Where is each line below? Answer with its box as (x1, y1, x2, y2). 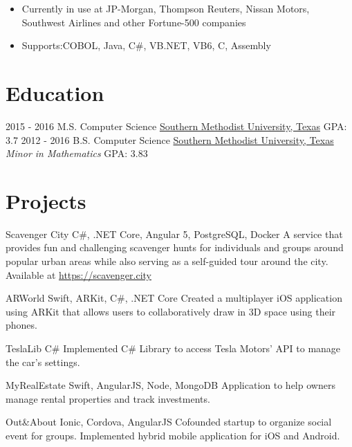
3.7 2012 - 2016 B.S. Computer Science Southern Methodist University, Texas (6, 132, 334, 147)
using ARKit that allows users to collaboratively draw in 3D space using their (6, 304, 336, 318)
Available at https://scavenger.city (6, 267, 151, 282)
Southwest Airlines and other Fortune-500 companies (21, 15, 246, 29)
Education (6, 78, 104, 107)
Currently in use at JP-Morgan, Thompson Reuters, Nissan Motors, (21, 1, 310, 15)
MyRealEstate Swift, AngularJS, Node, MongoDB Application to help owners (6, 378, 335, 392)
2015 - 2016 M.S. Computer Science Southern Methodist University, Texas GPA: (6, 118, 347, 133)
